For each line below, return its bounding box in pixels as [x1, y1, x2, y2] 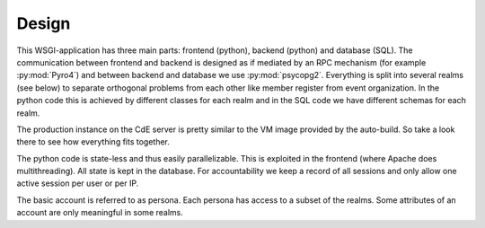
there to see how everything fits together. [16, 136, 171, 147]
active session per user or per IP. [16, 178, 139, 189]
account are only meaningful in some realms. [16, 207, 184, 218]
